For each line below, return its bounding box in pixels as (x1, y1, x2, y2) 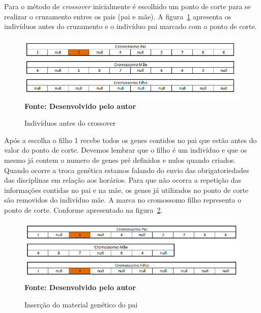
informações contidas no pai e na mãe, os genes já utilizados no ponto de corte (4, 184, 249, 195)
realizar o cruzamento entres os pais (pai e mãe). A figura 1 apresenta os (4, 11, 231, 21)
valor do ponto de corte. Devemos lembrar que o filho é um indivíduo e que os (4, 145, 247, 155)
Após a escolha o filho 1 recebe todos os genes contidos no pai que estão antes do (4, 134, 257, 145)
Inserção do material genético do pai (24, 299, 138, 309)
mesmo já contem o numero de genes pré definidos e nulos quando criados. (4, 155, 236, 165)
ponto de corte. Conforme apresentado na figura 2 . (4, 204, 163, 215)
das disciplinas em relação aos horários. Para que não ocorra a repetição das (4, 175, 242, 185)
